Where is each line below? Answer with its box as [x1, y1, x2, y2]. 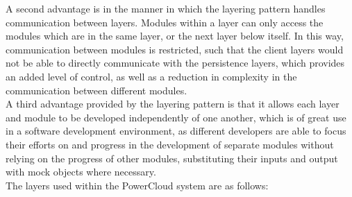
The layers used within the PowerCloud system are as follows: [6, 178, 269, 192]
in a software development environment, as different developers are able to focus [6, 123, 346, 138]
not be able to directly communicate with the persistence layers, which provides [6, 55, 345, 70]
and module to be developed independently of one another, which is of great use [6, 110, 346, 124]
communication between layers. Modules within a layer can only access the [6, 15, 324, 29]
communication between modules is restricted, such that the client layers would [6, 42, 344, 56]
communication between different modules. [6, 83, 187, 97]
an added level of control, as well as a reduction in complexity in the [6, 69, 297, 83]
